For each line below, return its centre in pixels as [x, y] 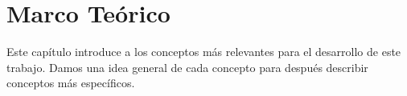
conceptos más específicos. [71, 83]
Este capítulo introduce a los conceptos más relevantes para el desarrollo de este [204, 52]
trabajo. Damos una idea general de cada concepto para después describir [187, 67]
